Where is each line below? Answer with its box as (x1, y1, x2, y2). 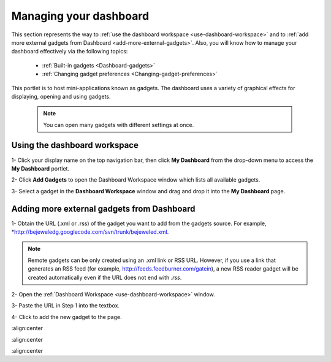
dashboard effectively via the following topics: (11, 48, 128, 55)
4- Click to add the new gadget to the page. (11, 313, 122, 320)
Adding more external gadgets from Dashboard (11, 203, 196, 214)
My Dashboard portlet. (11, 164, 70, 172)
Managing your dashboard (11, 9, 150, 23)
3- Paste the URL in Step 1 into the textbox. (11, 302, 120, 309)
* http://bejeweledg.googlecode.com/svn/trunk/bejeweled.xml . (11, 228, 169, 236)
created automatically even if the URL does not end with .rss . (28, 274, 182, 281)
